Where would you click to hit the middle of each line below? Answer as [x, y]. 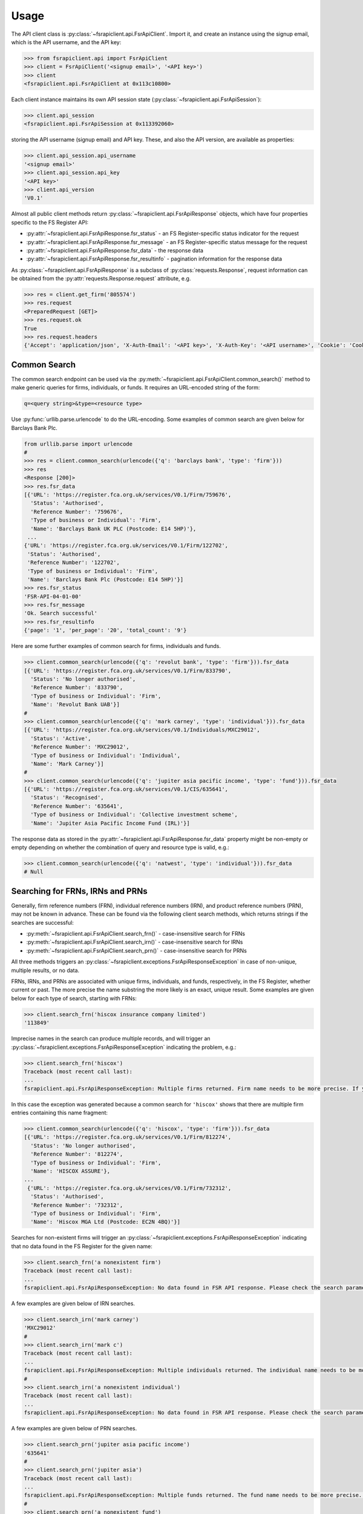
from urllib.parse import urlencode [78, 444]
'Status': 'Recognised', [67, 798]
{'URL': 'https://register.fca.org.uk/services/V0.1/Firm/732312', [129, 1188]
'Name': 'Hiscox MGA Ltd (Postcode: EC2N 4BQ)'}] [106, 1222]
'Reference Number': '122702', [74, 563]
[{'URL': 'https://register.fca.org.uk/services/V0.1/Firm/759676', [128, 494]
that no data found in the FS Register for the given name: [82, 1246]
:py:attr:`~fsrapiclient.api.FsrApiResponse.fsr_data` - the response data [115, 250]
